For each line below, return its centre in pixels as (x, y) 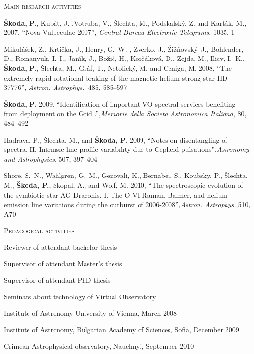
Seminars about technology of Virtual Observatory (80, 296)
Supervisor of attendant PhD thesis (57, 280)
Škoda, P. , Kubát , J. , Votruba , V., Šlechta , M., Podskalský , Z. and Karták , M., (125, 22)
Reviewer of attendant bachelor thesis (61, 247)
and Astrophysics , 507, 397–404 (51, 159)
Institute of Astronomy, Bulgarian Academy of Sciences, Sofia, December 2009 (122, 329)
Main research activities (42, 6)
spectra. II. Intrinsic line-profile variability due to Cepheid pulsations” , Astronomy (127, 149)
